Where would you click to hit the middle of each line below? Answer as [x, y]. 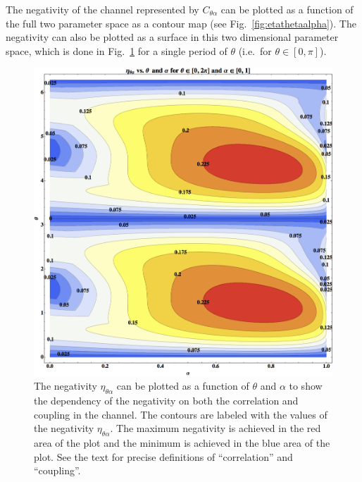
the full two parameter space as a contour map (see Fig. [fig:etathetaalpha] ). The [181, 23]
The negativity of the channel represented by [102, 9]
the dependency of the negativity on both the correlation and [166, 400]
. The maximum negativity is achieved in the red [216, 428]
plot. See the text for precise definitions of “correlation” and [163, 456]
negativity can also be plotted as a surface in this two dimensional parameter [172, 37]
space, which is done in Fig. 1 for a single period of [117, 50]
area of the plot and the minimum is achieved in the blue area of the [182, 442]
